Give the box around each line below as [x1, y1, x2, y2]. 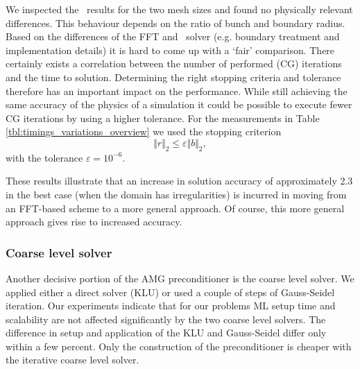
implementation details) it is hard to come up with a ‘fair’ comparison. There [6, 42, 335, 57]
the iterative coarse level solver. [6, 352, 139, 367]
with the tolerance [6, 150, 83, 164]
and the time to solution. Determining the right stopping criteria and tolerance [6, 69, 341, 84]
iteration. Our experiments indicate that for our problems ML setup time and [6, 298, 336, 313]
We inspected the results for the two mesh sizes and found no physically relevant [6, 2, 353, 16]
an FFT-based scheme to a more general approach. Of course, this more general [6, 200, 345, 215]
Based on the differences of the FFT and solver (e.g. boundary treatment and [6, 29, 340, 44]
